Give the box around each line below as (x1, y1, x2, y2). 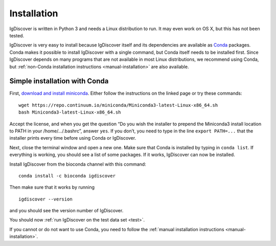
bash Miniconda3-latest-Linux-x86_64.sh (18, 109, 121, 115)
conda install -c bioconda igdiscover (18, 173, 116, 178)
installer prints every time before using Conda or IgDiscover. (9, 135, 136, 141)
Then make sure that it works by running (9, 184, 95, 190)
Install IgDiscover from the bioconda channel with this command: (9, 161, 147, 167)
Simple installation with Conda (9, 77, 109, 85)
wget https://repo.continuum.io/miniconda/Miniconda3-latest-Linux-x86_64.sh (18, 102, 218, 108)
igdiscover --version (18, 196, 73, 202)
